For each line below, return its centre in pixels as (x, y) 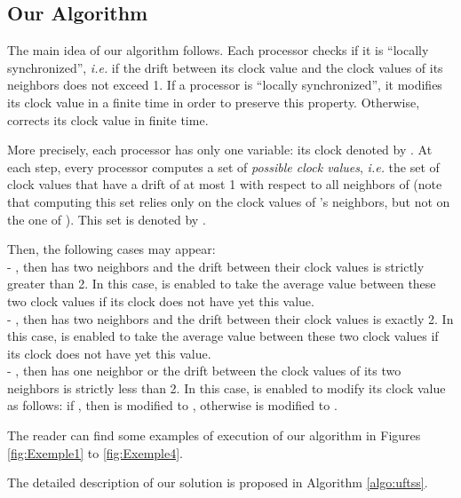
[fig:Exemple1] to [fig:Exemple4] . (95, 452)
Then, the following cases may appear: (111, 249)
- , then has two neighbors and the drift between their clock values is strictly (216, 266)
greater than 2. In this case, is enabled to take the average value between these (222, 284)
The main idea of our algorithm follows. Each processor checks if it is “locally (218, 50)
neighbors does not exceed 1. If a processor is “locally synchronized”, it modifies (225, 85)
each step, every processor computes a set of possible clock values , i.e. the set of (223, 166)
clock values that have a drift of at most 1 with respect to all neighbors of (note (225, 184)
